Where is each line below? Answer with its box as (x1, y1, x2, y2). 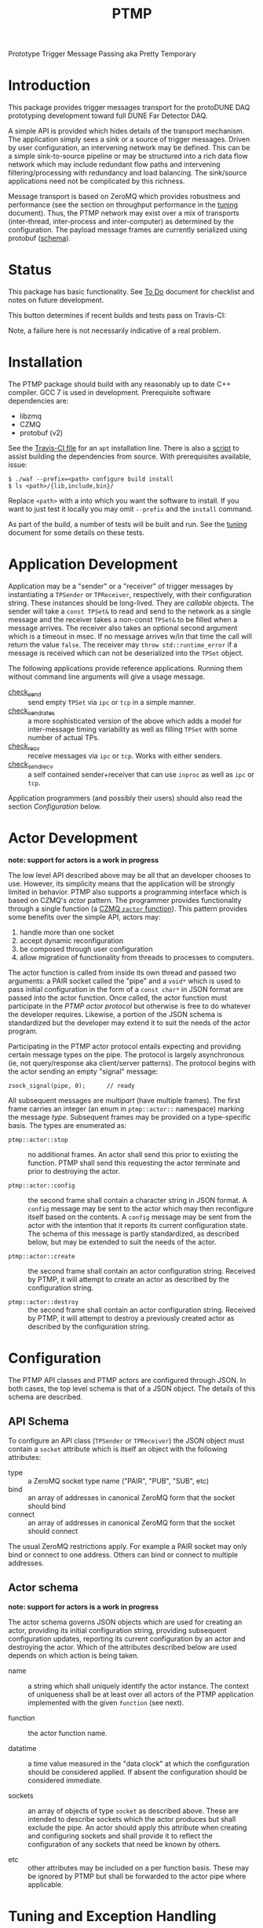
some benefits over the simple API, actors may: (8, 912, 161, 922)
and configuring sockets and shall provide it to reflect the (27, 1830, 214, 1841)
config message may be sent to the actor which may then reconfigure (27, 1204, 254, 1214)
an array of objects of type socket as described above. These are (27, 1806, 239, 1816)
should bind (27, 1501, 67, 1510)
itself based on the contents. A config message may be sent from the (27, 1212, 253, 1222)
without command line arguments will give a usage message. (8, 672, 206, 681)
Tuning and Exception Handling (8, 1907, 217, 1925)
